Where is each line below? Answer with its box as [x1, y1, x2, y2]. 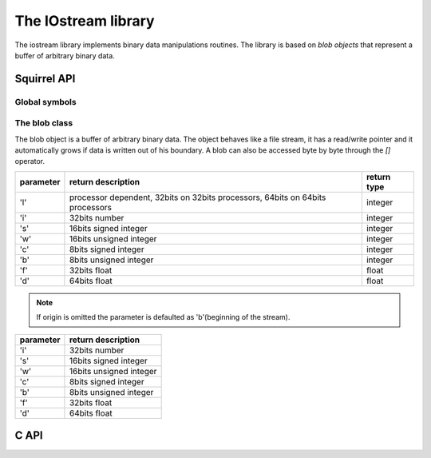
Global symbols [14, 96, 77, 107]
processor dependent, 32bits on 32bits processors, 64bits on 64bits [69, 192, 326, 203]
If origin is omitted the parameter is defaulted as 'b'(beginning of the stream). [36, 313, 291, 322]
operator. [14, 157, 45, 166]
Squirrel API [14, 72, 76, 86]
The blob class [14, 117, 73, 129]
